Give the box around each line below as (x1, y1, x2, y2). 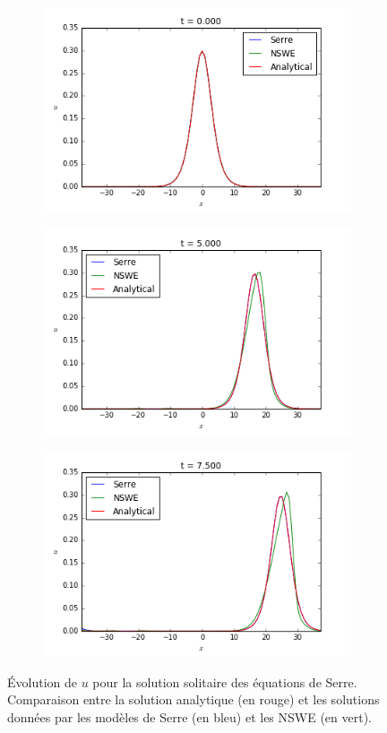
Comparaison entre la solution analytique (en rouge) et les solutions (7, 690, 380, 709)
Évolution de (7, 672, 77, 691)
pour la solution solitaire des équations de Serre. (92, 672, 357, 691)
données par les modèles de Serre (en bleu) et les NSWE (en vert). (7, 707, 373, 726)
